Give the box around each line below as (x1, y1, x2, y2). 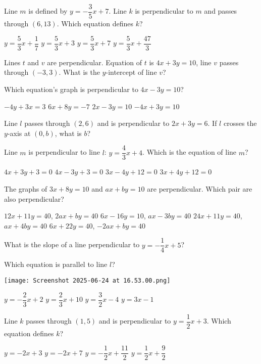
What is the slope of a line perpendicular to (4, 239, 140, 250)
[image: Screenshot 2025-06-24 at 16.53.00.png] (4, 277, 171, 284)
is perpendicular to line (28, 147, 100, 157)
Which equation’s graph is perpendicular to (4, 83, 138, 94)
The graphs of (4, 183, 47, 194)
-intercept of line (106, 67, 157, 77)
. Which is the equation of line (142, 147, 237, 157)
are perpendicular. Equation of (47, 57, 142, 67)
